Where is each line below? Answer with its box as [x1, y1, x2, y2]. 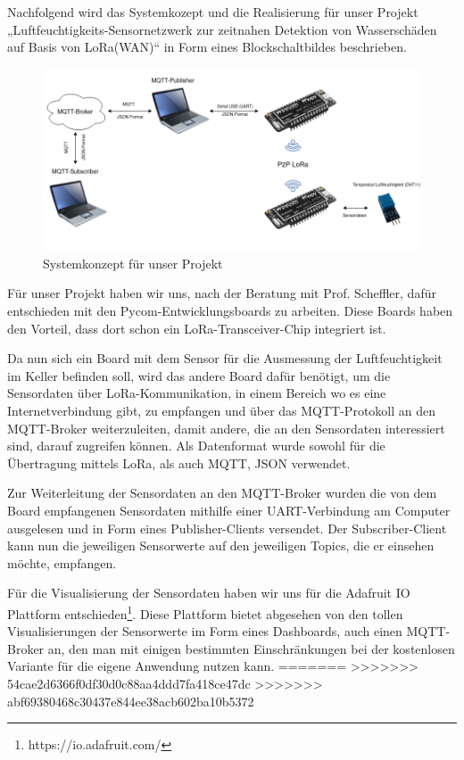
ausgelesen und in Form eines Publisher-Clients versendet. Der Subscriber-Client [7, 518, 447, 537]
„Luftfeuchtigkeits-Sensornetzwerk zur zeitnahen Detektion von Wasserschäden [7, 20, 437, 38]
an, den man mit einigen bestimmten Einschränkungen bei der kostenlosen [47, 639, 455, 657]
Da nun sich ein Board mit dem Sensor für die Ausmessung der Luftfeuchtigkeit [7, 349, 443, 368]
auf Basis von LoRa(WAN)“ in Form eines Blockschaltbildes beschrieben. [7, 37, 407, 56]
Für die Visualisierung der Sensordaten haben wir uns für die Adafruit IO [7, 583, 410, 602]
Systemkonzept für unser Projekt [43, 253, 223, 272]
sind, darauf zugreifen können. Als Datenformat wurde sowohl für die [7, 436, 385, 455]
